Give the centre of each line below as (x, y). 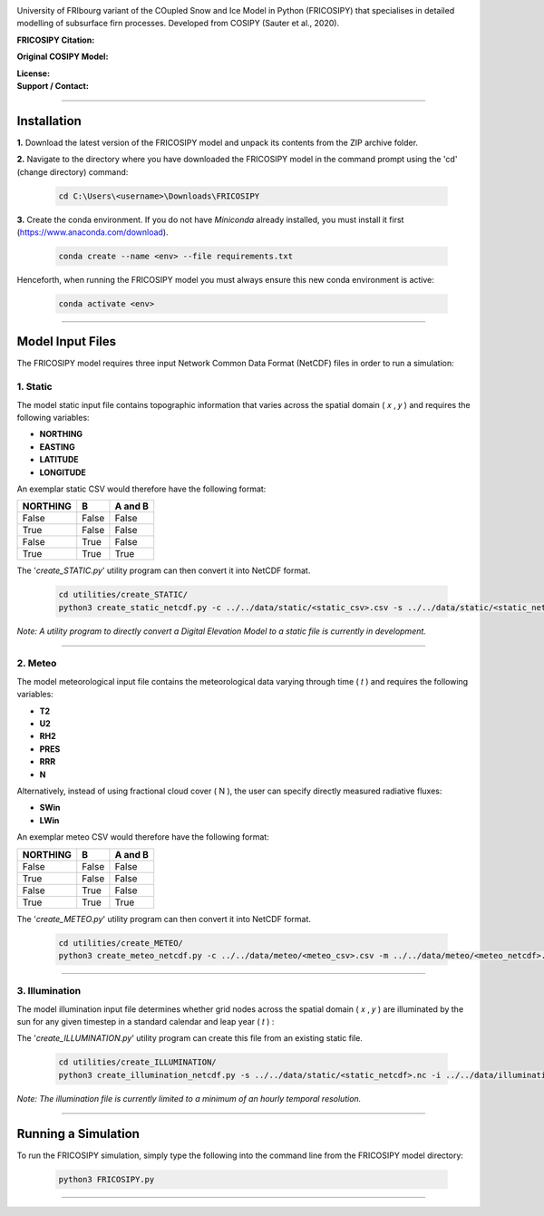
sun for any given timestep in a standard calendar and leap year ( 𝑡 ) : (146, 1022)
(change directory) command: (73, 171)
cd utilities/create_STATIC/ (123, 595)
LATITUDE (59, 460)
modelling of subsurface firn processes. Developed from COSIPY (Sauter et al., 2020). (178, 24)
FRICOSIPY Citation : (56, 40)
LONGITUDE (63, 472)
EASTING (58, 447)
